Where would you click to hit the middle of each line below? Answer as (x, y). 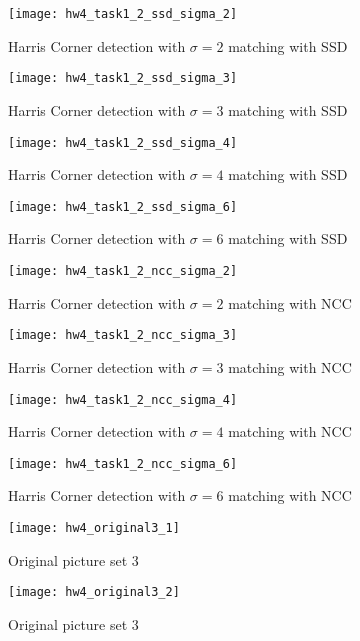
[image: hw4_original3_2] (94, 592)
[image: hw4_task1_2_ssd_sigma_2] (123, 14)
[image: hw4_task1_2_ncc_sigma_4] (123, 399)
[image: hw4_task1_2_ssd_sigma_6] (123, 206)
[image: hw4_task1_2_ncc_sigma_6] (123, 463)
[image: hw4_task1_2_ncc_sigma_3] (123, 335)
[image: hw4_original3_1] (94, 528)
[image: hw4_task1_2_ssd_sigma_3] (123, 78)
